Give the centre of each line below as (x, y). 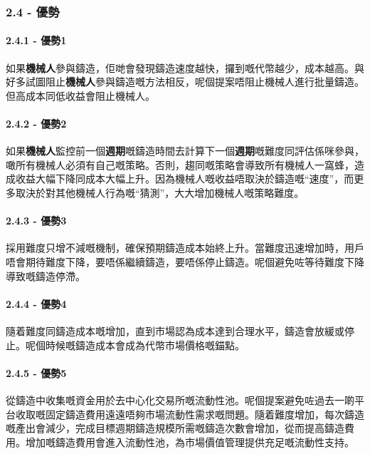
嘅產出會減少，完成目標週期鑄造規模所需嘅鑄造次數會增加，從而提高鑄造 (175, 428)
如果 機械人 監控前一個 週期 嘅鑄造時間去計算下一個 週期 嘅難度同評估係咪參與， (185, 151)
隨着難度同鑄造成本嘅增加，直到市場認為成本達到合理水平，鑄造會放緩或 (175, 330)
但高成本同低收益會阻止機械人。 (80, 95)
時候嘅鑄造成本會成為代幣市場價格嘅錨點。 (145, 345)
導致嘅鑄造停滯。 (46, 275)
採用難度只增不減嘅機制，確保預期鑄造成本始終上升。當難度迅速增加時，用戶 (185, 248)
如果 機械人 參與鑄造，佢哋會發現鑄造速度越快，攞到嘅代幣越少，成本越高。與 (185, 67)
